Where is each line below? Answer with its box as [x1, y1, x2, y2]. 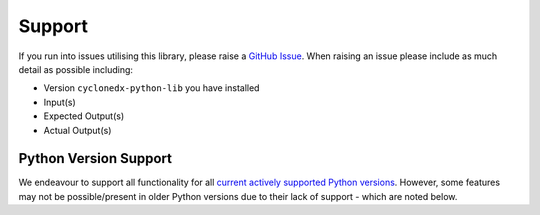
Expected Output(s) [43, 110, 125, 122]
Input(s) [43, 96, 77, 108]
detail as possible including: [18, 63, 134, 75]
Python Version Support [18, 150, 173, 167]
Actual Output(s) [43, 124, 112, 136]
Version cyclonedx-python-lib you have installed [43, 82, 260, 94]
